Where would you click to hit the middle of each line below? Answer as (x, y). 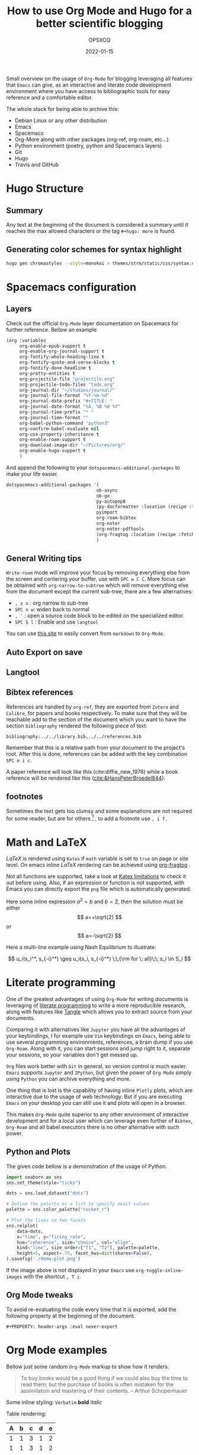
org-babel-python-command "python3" (65, 423)
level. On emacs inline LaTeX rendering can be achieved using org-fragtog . (98, 865)
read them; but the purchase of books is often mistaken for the (97, 1384)
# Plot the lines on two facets (46, 1221)
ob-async (107, 490)
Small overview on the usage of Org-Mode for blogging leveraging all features (99, 78)
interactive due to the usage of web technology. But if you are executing (94, 1097)
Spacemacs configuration (71, 287)
